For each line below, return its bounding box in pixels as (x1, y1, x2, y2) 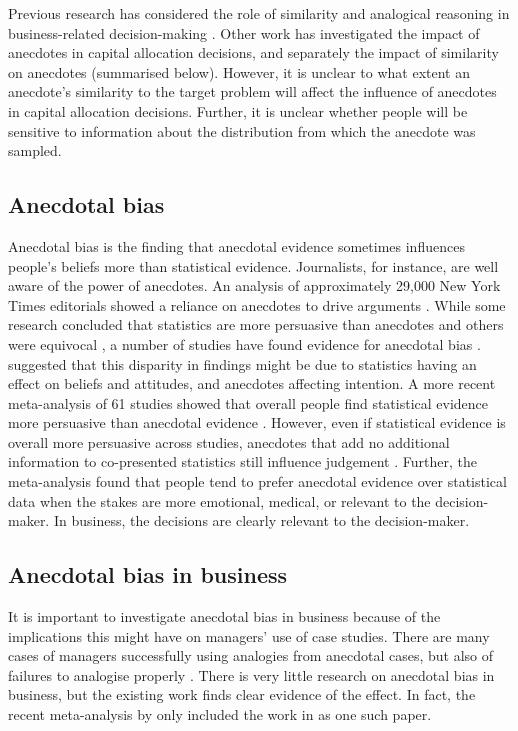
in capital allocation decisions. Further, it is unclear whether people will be (8, 100, 468, 121)
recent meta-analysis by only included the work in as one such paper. (8, 704, 432, 725)
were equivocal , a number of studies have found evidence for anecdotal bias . (8, 333, 481, 354)
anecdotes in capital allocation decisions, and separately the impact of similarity (8, 42, 499, 63)
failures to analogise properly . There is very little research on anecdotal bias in (8, 664, 495, 685)
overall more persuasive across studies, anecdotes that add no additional (8, 431, 450, 452)
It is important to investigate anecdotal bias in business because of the (8, 606, 441, 627)
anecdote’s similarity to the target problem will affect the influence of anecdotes (8, 81, 497, 102)
